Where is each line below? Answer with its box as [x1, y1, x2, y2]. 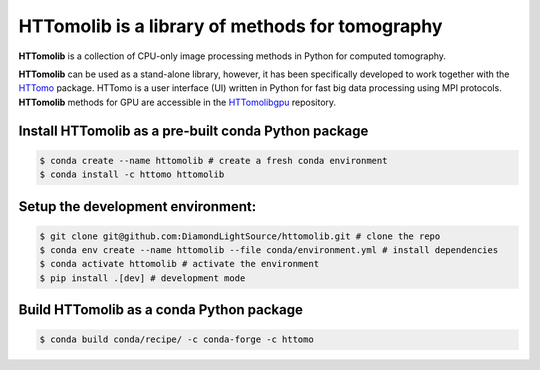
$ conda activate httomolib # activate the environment [39, 258, 320, 270]
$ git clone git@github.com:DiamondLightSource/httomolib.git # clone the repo [39, 230, 441, 242]
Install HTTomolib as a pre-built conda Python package [18, 122, 369, 139]
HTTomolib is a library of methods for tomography [18, 15, 443, 37]
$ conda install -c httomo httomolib [39, 169, 225, 180]
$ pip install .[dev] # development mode [39, 272, 246, 284]
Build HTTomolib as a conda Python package [18, 301, 304, 319]
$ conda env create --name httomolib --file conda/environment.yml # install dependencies [39, 245, 499, 256]
